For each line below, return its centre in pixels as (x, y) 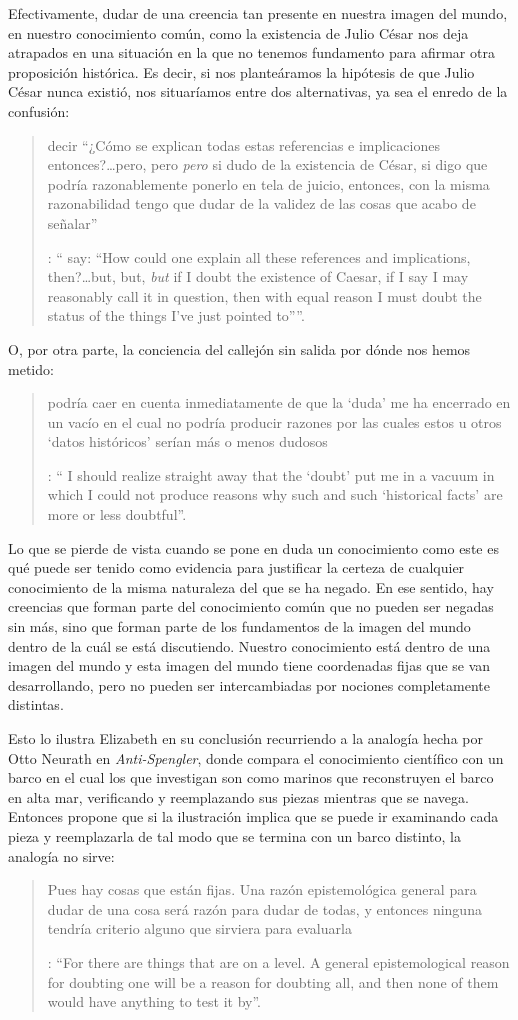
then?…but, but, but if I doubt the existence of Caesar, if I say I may (258, 276)
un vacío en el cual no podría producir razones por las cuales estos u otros (274, 421)
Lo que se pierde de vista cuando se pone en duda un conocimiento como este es (253, 547)
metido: (31, 368)
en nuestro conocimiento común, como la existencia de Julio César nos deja (238, 32)
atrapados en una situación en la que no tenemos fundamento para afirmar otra (251, 52)
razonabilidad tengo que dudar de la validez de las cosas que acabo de (261, 203)
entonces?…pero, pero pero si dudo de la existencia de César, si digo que (267, 164)
